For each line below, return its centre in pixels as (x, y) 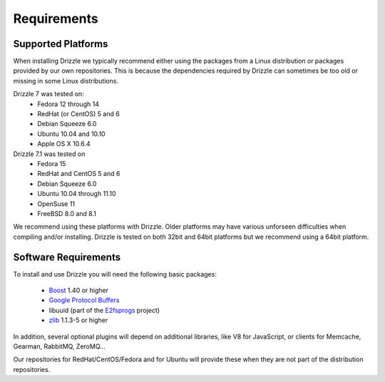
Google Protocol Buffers (84, 300)
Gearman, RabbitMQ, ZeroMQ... (60, 346)
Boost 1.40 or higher (78, 290)
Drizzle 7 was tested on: (49, 94)
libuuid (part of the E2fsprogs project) (104, 310)
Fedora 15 (52, 163)
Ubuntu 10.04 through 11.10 (77, 194)
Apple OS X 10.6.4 (64, 144)
